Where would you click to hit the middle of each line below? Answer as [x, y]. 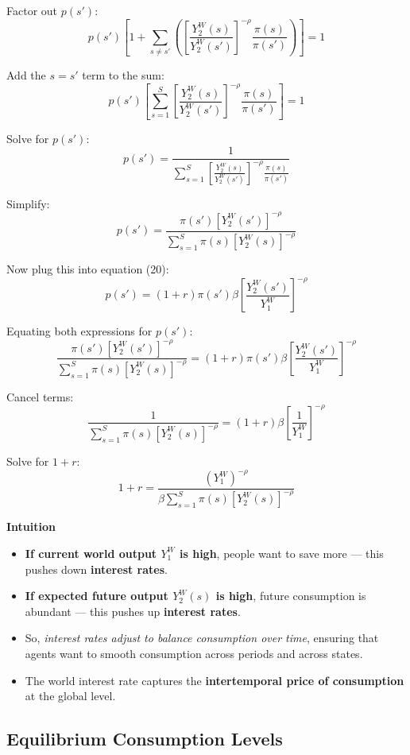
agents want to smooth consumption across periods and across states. [194, 653]
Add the [26, 75]
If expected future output [97, 596]
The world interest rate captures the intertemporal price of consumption [215, 680]
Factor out [32, 10]
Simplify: [28, 203]
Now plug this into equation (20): [88, 269]
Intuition [31, 527]
